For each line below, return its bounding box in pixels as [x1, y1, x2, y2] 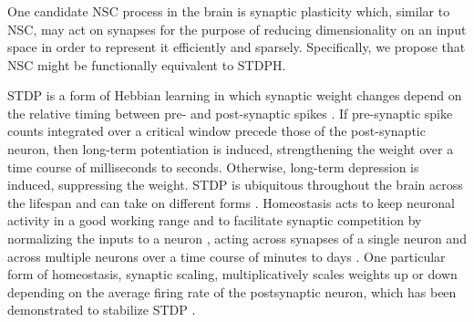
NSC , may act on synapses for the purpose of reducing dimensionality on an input [7, 19, 467, 38]
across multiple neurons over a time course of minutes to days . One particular [7, 246, 446, 265]
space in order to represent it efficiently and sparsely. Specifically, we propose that [7, 37, 466, 57]
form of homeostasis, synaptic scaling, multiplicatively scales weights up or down [7, 265, 458, 284]
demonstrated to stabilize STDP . [7, 300, 196, 319]
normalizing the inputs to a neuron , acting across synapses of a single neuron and [7, 229, 467, 248]
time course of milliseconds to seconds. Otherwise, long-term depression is [7, 157, 419, 176]
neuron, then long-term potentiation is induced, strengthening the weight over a [7, 140, 454, 159]
